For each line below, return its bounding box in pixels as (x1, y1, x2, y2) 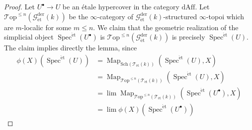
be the (69, 11, 88, 21)
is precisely (171, 32, 205, 42)
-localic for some (21, 22, 72, 32)
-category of (97, 11, 133, 21)
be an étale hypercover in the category (62, 1, 179, 11)
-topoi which (206, 11, 245, 21)
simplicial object (4, 32, 54, 42)
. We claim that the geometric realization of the (93, 22, 239, 32)
